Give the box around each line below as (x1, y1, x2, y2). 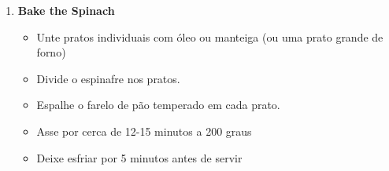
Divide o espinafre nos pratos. (36, 70, 180, 86)
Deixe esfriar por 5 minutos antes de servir (36, 149, 243, 166)
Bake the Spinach (17, 2, 115, 18)
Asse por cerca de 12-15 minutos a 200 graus (36, 122, 252, 139)
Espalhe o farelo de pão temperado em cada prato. (36, 96, 280, 113)
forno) (36, 44, 66, 60)
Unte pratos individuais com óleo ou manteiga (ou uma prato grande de (36, 28, 383, 45)
